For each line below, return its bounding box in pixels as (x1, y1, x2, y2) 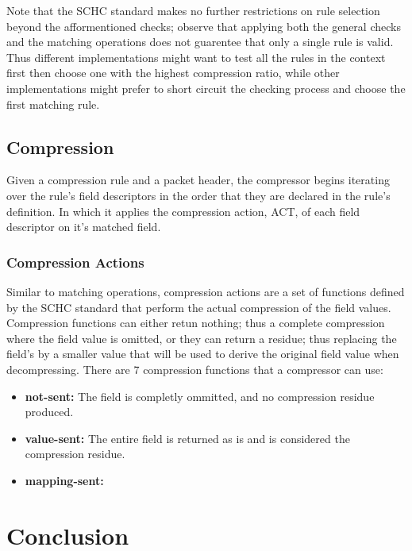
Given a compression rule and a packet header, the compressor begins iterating (6, 171, 390, 188)
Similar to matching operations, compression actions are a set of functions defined (6, 283, 405, 299)
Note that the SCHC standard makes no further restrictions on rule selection (6, 2, 380, 18)
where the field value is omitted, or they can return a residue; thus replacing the (6, 329, 397, 346)
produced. (25, 403, 74, 420)
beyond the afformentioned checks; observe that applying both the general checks (6, 17, 401, 34)
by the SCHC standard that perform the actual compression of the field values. (6, 299, 391, 315)
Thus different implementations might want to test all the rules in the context (6, 48, 386, 65)
